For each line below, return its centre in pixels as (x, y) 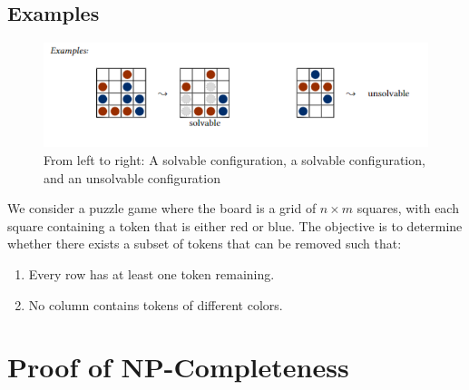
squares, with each (408, 208)
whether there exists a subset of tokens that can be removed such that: (205, 244)
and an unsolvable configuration (132, 177)
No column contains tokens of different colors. (156, 304)
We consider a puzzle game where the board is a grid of (162, 208)
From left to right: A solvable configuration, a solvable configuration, (234, 160)
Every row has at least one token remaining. (151, 273)
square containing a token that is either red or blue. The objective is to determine (235, 225)
